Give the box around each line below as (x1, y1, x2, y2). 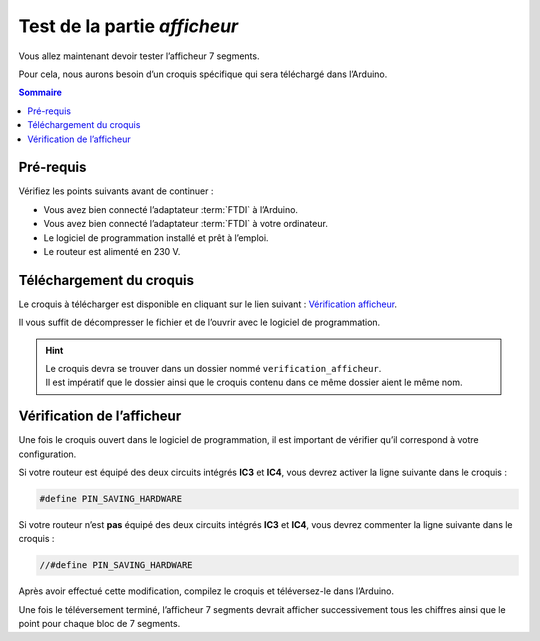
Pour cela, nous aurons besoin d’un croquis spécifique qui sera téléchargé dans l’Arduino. (18, 68, 388, 80)
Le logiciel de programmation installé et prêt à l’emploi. (43, 231, 269, 244)
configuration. (18, 448, 77, 460)
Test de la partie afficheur (18, 15, 239, 37)
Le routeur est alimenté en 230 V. (43, 245, 181, 257)
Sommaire (18, 86, 62, 99)
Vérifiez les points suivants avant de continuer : (18, 185, 214, 197)
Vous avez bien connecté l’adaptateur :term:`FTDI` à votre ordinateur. (43, 218, 329, 230)
